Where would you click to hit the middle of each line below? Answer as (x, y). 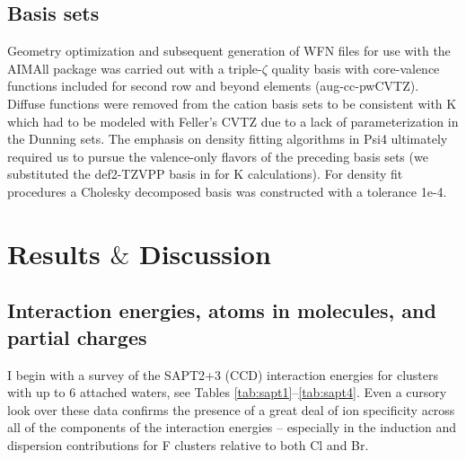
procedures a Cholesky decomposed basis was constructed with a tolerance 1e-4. (227, 191)
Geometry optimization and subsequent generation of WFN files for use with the (229, 51)
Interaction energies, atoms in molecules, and (222, 310)
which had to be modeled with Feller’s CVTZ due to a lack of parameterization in (233, 121)
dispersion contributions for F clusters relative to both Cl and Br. (188, 444)
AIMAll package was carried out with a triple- (135, 68)
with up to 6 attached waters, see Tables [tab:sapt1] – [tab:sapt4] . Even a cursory (227, 392)
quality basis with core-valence (356, 68)
